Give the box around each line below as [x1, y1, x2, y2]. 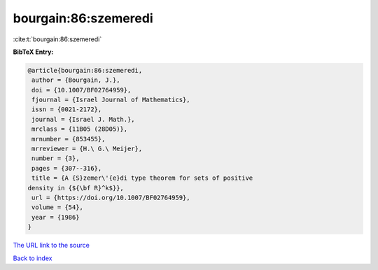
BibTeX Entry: [13, 48, 54, 56]
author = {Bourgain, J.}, [31, 76, 120, 84]
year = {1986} [31, 213, 80, 221]
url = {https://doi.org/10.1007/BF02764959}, [31, 194, 190, 201]
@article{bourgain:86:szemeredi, [27, 66, 143, 74]
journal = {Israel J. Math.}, [31, 115, 136, 123]
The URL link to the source [13, 241, 90, 250]
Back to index [13, 254, 52, 262]
